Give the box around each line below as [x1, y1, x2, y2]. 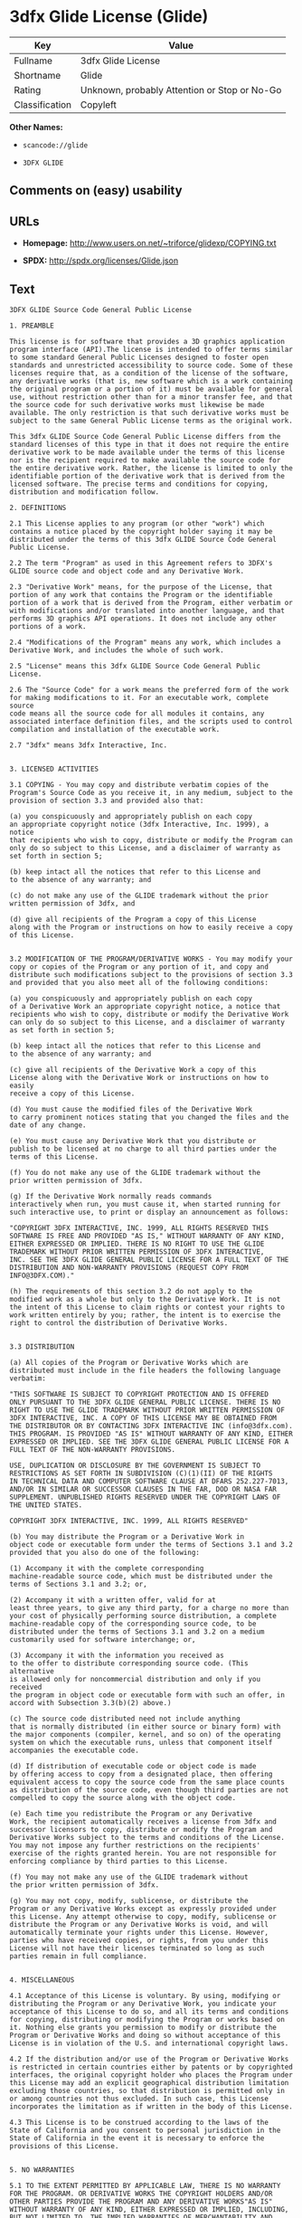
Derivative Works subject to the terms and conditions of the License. [9, 1833, 285, 1842]
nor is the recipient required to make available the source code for [9, 455, 281, 465]
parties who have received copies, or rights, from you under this [9, 1936, 269, 1945]
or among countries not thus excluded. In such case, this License [9, 2094, 269, 2103]
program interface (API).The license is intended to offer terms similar [9, 345, 294, 354]
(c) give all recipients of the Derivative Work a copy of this [9, 1065, 257, 1074]
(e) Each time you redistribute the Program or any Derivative [9, 1809, 253, 1818]
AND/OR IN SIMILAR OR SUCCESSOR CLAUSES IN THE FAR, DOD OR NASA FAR [9, 1484, 278, 1493]
